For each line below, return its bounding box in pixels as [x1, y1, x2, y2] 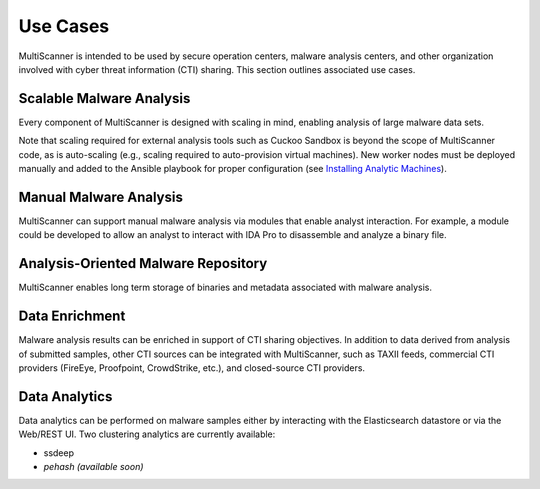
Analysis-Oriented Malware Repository [18, 255, 268, 272]
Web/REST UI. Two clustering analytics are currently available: [18, 428, 276, 440]
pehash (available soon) [43, 460, 144, 472]
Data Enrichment [18, 308, 126, 325]
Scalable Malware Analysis [18, 90, 191, 107]
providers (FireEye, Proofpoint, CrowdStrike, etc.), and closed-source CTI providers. [18, 361, 365, 374]
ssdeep [43, 446, 75, 459]
